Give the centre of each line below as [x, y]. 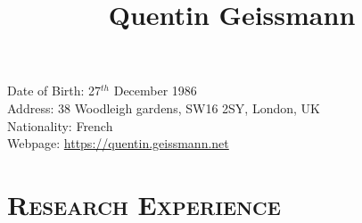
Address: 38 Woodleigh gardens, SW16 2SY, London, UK [164, 107]
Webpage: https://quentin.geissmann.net [118, 143]
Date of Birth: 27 [54, 91]
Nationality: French [60, 125]
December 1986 [155, 91]
